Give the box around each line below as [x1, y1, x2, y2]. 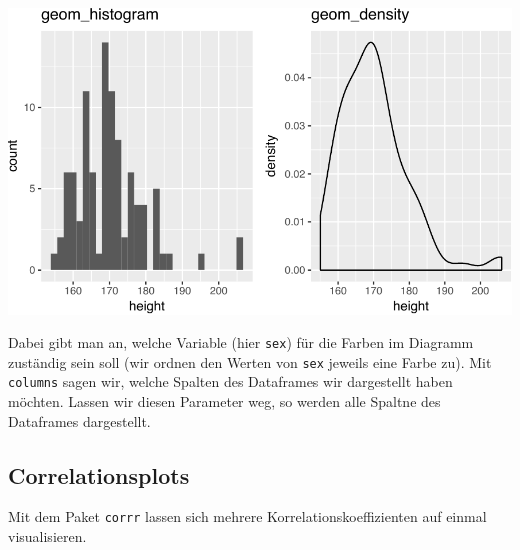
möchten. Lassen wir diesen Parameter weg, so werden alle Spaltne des [8, 391, 441, 412]
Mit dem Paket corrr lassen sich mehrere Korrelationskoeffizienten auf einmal [8, 506, 487, 527]
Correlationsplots [8, 459, 190, 490]
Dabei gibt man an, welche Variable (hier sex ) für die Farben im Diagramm [8, 332, 474, 353]
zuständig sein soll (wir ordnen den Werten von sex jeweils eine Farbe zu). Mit [8, 351, 492, 372]
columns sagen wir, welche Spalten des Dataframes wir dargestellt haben [8, 371, 453, 392]
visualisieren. [8, 526, 87, 547]
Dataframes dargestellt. [8, 410, 151, 431]
